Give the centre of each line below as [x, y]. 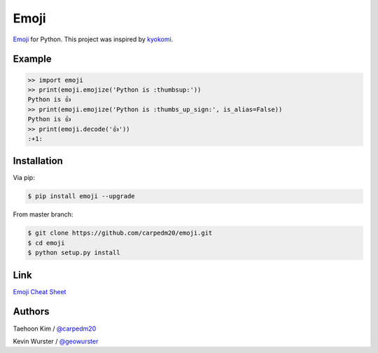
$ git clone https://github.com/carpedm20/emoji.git [120, 233]
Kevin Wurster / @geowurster [56, 341]
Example [32, 59]
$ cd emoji [46, 243]
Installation [38, 161]
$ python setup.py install [74, 253]
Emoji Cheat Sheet [40, 291]
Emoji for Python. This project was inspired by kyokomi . [93, 39]
